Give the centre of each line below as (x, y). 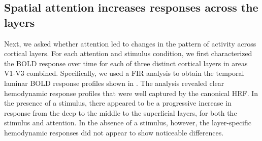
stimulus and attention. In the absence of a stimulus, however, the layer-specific (128, 123)
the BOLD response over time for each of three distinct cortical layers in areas (126, 63)
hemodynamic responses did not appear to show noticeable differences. (114, 132)
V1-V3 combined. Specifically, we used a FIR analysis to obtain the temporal (124, 73)
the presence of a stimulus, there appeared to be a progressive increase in (118, 103)
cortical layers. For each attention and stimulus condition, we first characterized (128, 53)
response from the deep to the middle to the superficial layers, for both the (121, 112)
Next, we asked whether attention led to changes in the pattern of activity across (130, 43)
